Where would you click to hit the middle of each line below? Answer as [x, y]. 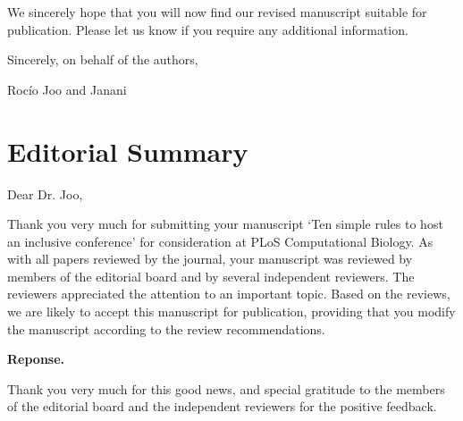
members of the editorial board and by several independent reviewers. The [211, 276]
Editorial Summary [128, 151]
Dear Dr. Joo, [45, 194]
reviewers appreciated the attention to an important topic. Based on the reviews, [229, 294]
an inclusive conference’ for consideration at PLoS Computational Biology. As [220, 241]
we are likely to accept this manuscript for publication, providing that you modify [231, 312]
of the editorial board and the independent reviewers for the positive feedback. [222, 406]
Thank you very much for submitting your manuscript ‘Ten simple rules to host [225, 224]
